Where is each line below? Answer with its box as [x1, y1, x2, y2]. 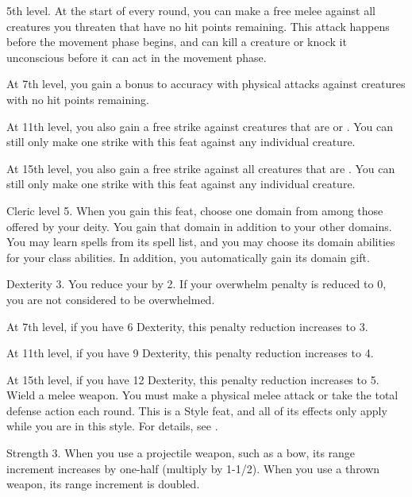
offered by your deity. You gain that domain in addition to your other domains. [6, 218, 392, 234]
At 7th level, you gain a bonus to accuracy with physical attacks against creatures [6, 75, 406, 92]
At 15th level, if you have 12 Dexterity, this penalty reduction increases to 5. [6, 371, 379, 387]
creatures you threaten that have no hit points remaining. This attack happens [6, 17, 390, 34]
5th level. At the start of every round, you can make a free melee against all [6, 2, 375, 18]
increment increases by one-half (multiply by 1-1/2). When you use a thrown [6, 460, 380, 476]
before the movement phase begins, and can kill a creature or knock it [6, 33, 347, 50]
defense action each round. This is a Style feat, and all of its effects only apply [6, 402, 387, 418]
